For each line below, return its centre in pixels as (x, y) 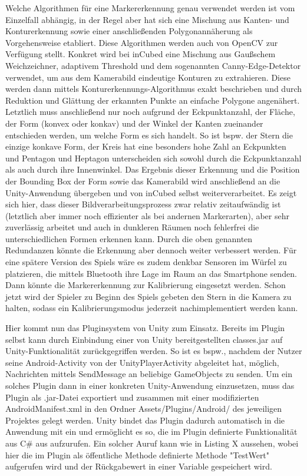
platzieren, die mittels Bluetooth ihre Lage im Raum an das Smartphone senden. (151, 273)
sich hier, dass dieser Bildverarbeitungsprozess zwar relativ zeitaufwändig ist (143, 204)
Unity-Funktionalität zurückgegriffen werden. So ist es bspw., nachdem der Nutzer (154, 351)
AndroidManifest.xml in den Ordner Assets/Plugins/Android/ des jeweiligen (144, 409)
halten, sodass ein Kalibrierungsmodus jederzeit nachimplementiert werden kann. (152, 308)
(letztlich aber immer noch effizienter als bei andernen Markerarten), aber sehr (147, 215)
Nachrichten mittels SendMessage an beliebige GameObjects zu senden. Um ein (149, 374)
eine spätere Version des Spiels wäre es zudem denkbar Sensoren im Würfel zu (146, 262)
